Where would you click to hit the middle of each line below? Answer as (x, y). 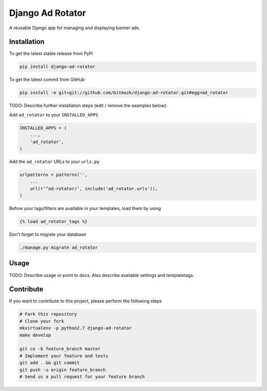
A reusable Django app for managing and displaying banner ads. (75, 28)
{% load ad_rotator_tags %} (53, 222)
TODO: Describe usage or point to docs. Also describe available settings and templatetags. (102, 275)
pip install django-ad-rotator (58, 67)
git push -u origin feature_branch (63, 370)
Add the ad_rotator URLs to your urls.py (54, 162)
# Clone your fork (42, 321)
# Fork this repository (48, 314)
